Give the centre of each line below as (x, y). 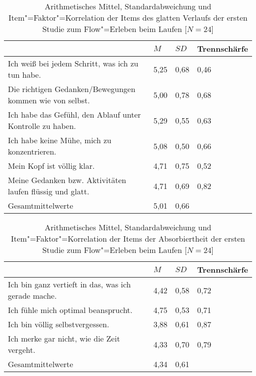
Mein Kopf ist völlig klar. (51, 166)
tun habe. (25, 75)
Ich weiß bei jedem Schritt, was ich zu (73, 63)
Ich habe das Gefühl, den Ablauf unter (75, 114)
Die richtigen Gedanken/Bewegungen (72, 89)
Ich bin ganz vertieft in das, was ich (69, 284)
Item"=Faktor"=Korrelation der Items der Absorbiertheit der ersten (128, 238)
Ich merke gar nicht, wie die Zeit (64, 338)
